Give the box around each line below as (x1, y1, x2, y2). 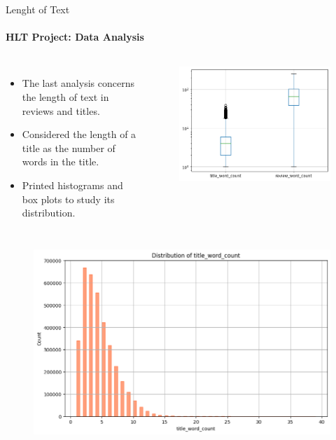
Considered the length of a (22, 127, 136, 142)
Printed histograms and (22, 177, 123, 192)
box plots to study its (22, 191, 115, 206)
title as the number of (22, 140, 115, 155)
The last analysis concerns (22, 76, 134, 90)
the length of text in (22, 89, 109, 104)
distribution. (22, 205, 76, 220)
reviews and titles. (22, 103, 100, 118)
